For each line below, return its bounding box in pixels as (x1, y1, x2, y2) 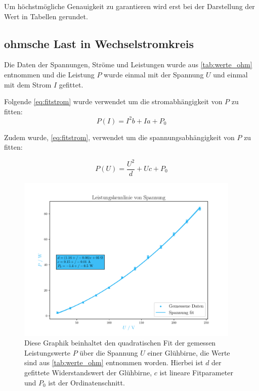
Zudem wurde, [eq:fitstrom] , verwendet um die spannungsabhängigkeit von (4, 132, 235, 142)
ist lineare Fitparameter (159, 367, 233, 378)
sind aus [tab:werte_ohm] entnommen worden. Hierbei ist (24, 357, 203, 368)
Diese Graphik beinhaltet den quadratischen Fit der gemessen (24, 337, 216, 348)
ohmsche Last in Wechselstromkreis (4, 35, 194, 51)
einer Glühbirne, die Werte (147, 347, 230, 358)
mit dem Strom (4, 79, 52, 90)
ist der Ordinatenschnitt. (48, 377, 125, 387)
